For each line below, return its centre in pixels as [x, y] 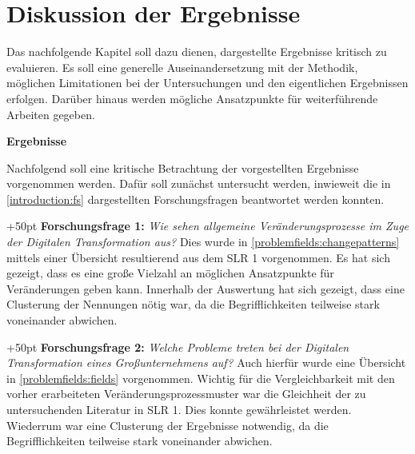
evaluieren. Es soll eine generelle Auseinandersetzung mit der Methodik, [182, 67]
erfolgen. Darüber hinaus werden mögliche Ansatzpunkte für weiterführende [192, 98]
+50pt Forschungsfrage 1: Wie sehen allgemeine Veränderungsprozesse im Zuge [208, 226]
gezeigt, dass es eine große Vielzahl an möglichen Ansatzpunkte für [170, 273]
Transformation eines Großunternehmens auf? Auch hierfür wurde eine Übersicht [206, 362]
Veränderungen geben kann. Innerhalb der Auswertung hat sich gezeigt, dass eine [206, 288]
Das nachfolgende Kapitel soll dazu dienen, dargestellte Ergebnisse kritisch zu [197, 52]
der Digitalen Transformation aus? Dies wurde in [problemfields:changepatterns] [203, 242]
